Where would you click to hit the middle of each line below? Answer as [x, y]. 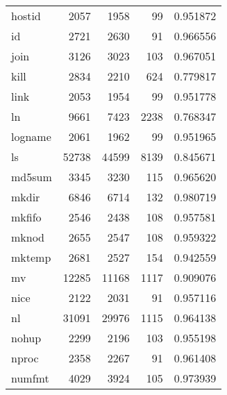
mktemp [31, 257]
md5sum [32, 177]
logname [31, 136]
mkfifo [26, 217]
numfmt [30, 378]
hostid [26, 16]
